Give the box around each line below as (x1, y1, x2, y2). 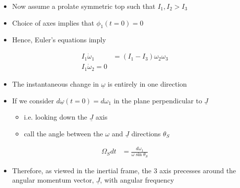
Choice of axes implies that (12, 17, 94, 28)
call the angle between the (24, 128, 103, 138)
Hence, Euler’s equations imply (12, 34, 106, 45)
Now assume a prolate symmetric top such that (12, 1, 156, 11)
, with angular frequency (100, 175, 174, 185)
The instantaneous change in (12, 78, 99, 89)
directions (131, 128, 161, 138)
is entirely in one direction (108, 78, 187, 89)
